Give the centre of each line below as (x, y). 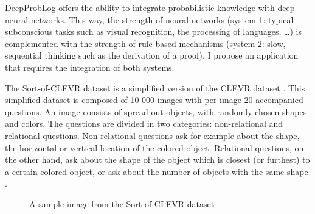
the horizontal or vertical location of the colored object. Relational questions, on (154, 147)
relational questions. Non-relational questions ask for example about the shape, (152, 135)
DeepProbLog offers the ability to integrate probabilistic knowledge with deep (150, 7)
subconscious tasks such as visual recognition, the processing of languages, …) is (153, 31)
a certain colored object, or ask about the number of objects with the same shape (157, 171)
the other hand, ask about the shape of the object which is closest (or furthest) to (157, 159)
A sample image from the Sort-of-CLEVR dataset (122, 203)
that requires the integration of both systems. (90, 67)
